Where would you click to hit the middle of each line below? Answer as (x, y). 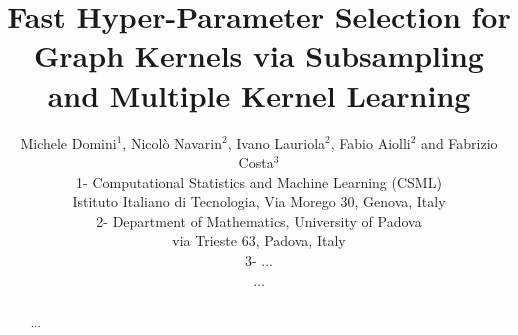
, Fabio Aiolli (370, 142)
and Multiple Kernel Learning (259, 94)
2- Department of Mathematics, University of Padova (259, 220)
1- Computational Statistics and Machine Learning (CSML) (259, 181)
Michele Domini (68, 142)
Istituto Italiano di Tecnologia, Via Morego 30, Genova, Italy (259, 201)
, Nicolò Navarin (172, 142)
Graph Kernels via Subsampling (259, 55)
